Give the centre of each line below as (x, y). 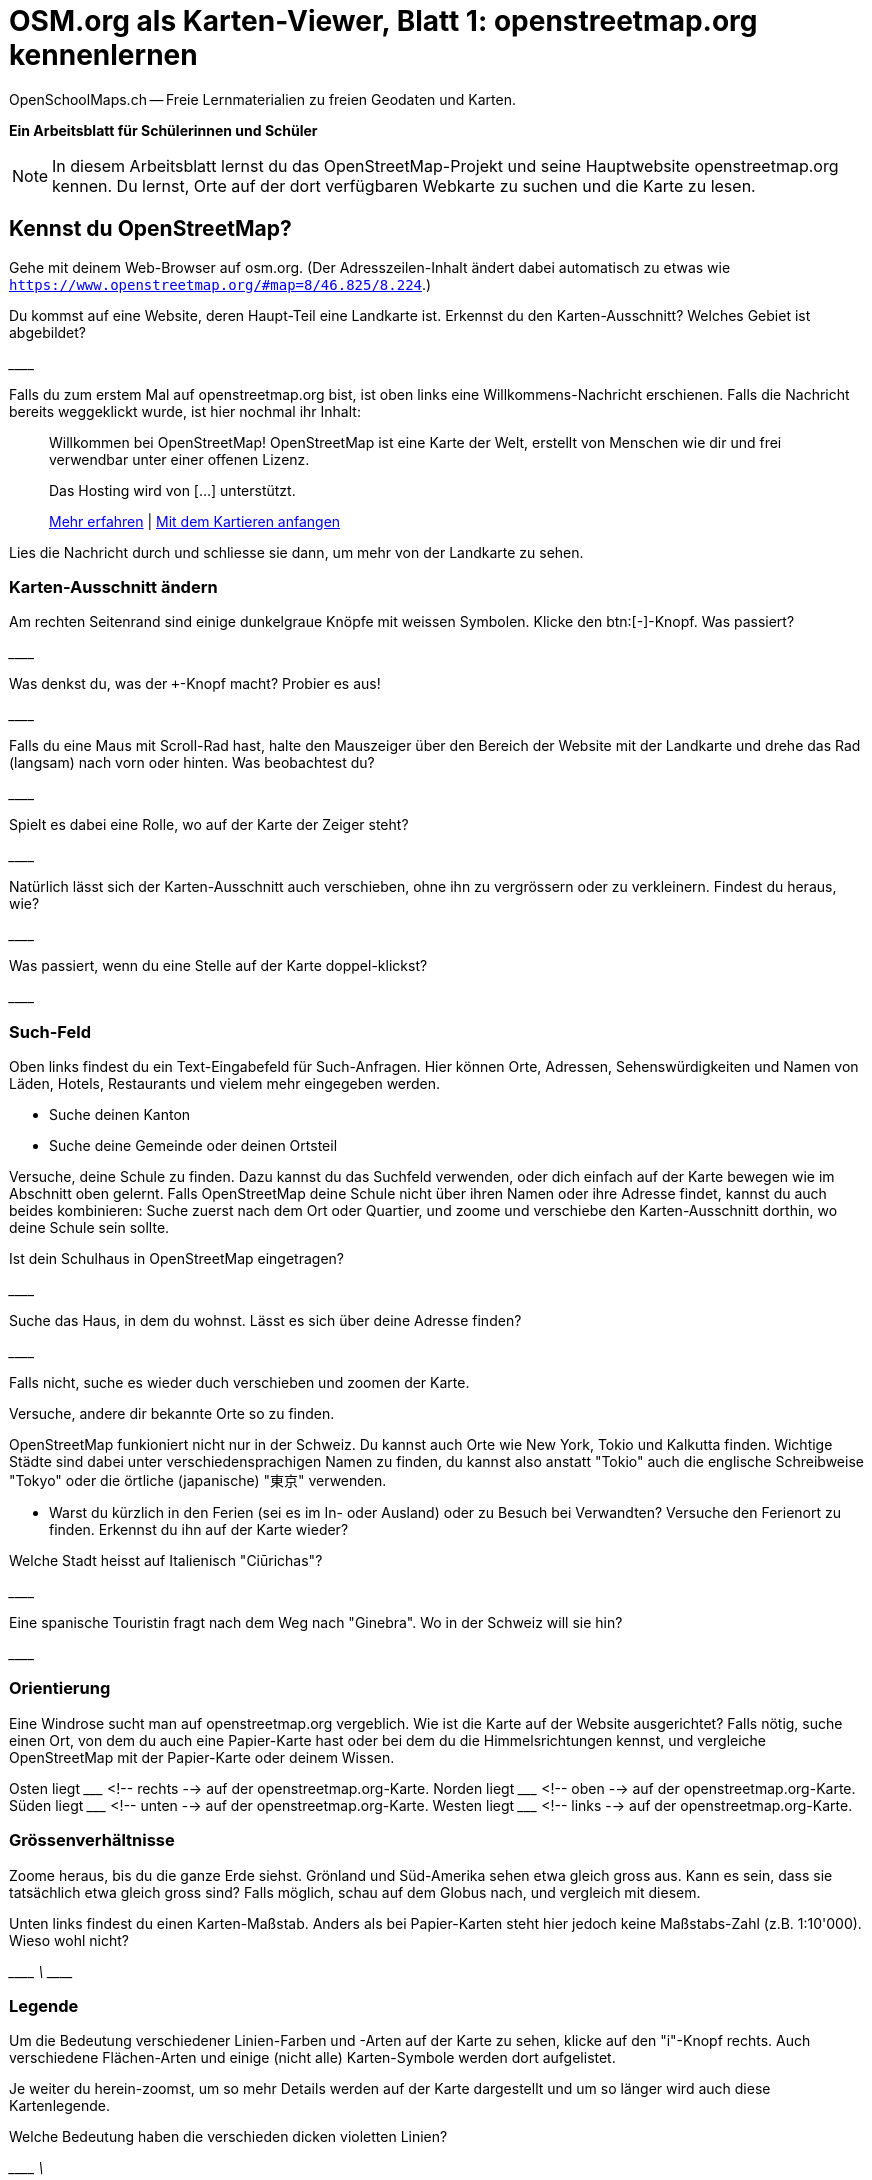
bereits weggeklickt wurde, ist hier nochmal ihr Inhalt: (185, 411)
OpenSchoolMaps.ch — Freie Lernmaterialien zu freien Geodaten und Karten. (263, 99)
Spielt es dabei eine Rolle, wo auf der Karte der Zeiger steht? (209, 825)
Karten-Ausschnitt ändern (113, 586)
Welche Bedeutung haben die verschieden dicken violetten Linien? (228, 2137)
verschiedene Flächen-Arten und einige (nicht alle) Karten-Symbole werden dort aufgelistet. (312, 2058)
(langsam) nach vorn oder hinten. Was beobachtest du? (192, 763)
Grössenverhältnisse (92, 1840)
